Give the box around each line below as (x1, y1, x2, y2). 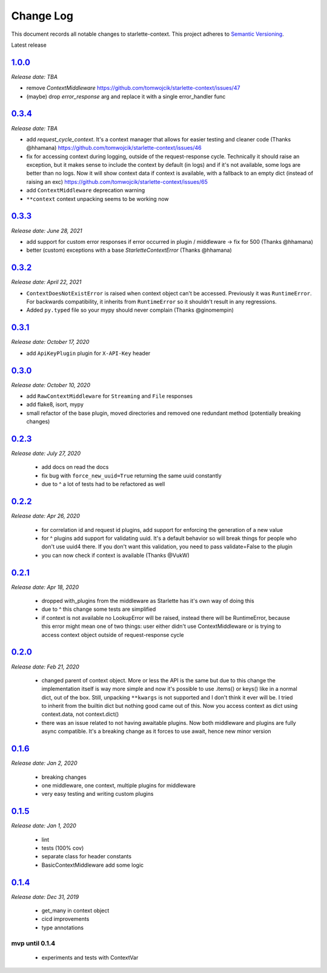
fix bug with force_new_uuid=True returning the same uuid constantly (41, 472, 222, 479)
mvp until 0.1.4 (11, 939, 56, 948)
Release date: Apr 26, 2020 (11, 513, 80, 520)
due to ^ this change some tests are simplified (41, 605, 156, 613)
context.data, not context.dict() (41, 710, 119, 718)
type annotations (41, 924, 84, 931)
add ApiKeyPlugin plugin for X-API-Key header (26, 349, 151, 357)
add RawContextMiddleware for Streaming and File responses (26, 392, 193, 400)
